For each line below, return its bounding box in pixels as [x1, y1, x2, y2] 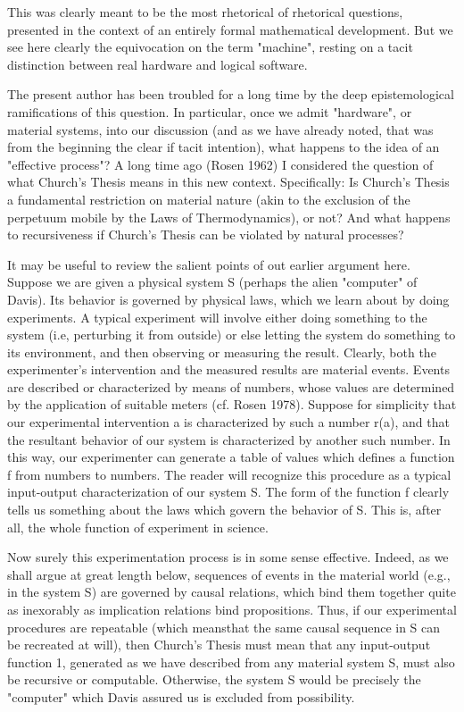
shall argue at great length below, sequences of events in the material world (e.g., [7, 565, 451, 583]
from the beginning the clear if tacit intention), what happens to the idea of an [7, 138, 440, 156]
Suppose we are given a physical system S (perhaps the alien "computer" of [7, 272, 418, 291]
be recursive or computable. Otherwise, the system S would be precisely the [7, 670, 421, 689]
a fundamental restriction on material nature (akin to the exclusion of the [7, 189, 410, 208]
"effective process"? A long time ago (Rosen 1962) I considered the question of [7, 155, 434, 173]
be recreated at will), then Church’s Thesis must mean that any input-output [7, 635, 431, 654]
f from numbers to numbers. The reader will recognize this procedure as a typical [7, 465, 452, 483]
